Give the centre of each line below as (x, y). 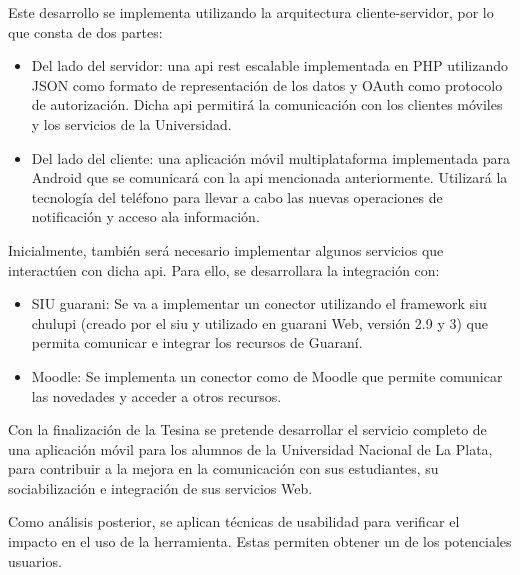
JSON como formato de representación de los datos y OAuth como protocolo (267, 84)
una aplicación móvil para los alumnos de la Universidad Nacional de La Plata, (250, 448)
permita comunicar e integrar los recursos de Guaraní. (197, 342)
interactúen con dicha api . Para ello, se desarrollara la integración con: (224, 269)
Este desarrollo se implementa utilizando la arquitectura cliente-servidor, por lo (251, 12)
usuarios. (35, 560)
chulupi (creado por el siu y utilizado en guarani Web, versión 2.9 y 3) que (259, 322)
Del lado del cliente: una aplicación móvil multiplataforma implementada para (271, 157)
